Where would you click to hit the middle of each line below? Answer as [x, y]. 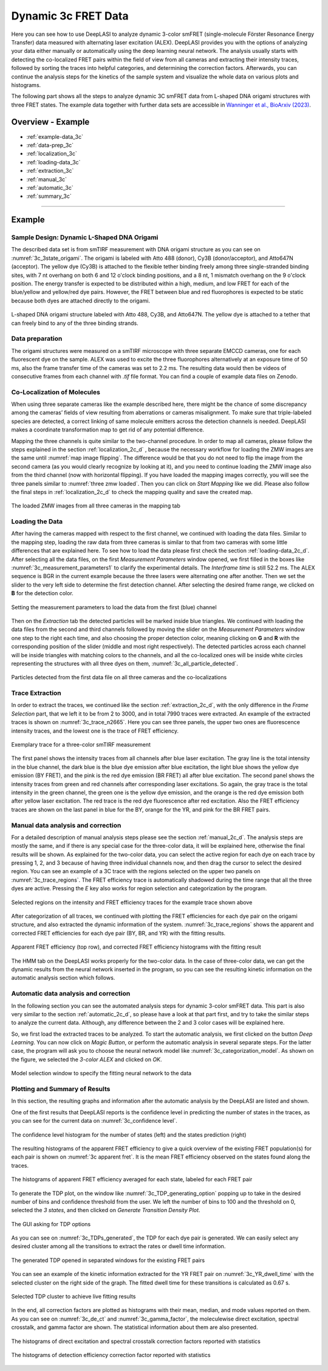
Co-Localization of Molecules [56, 392]
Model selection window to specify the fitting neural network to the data [101, 1073]
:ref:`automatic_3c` [50, 187]
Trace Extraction [36, 693]
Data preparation [37, 339]
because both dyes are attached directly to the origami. [80, 301]
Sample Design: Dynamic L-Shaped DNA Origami [85, 237]
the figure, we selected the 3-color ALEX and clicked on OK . [87, 1059]
